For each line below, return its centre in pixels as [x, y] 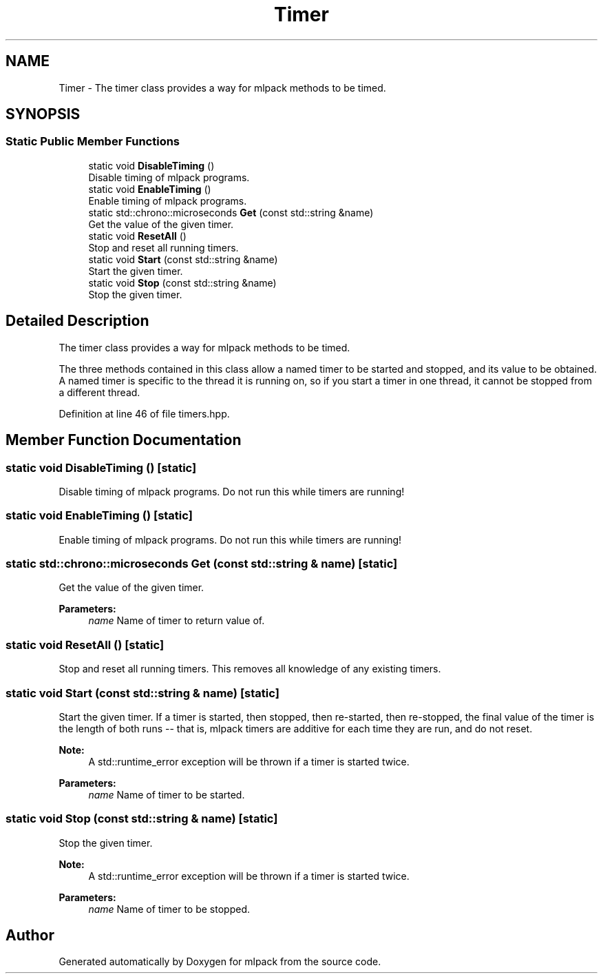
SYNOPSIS [43, 114]
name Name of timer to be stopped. [169, 909]
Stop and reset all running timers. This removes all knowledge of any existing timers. [250, 669]
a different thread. [99, 392]
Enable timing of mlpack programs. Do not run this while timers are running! [230, 539]
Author [30, 936]
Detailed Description [77, 321]
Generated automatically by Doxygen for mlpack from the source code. [220, 962]
